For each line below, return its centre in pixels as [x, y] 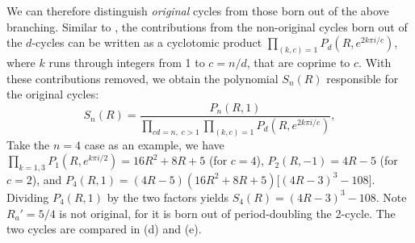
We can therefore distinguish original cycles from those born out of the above [198, 10]
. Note [391, 197]
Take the [28, 144]
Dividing [28, 197]
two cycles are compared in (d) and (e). [104, 229]
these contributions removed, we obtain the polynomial [143, 78]
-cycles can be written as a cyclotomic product [147, 42]
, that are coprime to [298, 63]
